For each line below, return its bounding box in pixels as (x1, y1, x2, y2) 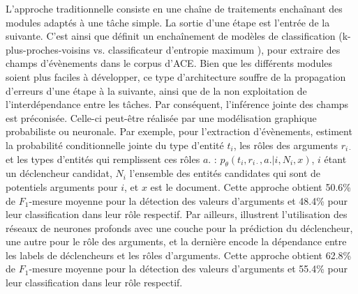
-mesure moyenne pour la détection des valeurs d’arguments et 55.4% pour (29, 261, 348, 276)
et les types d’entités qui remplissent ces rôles (6, 151, 200, 166)
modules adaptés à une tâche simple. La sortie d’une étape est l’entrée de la (6, 15, 330, 29)
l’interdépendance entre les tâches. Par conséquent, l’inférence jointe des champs (6, 97, 349, 111)
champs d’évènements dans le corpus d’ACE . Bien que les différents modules (6, 56, 333, 70)
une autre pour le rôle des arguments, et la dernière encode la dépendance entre (6, 234, 347, 249)
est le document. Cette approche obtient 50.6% (150, 179, 352, 194)
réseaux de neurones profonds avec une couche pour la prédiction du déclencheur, (6, 220, 353, 235)
